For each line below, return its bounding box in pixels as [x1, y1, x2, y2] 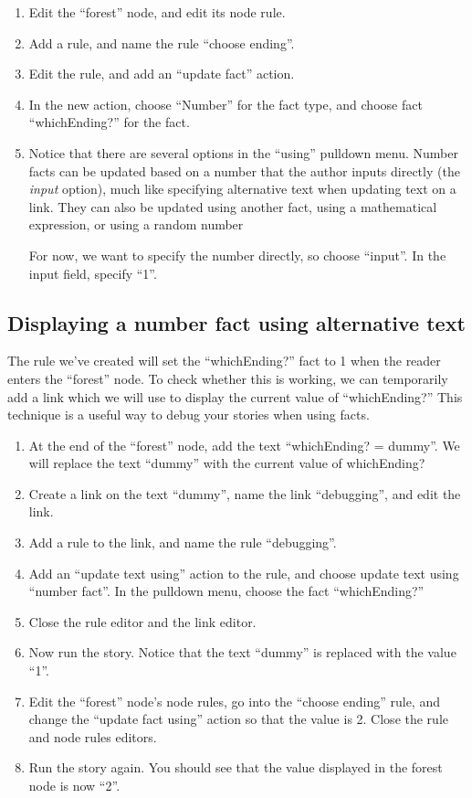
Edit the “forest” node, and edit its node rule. [28, 3, 286, 21]
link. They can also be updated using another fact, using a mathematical [28, 197, 437, 216]
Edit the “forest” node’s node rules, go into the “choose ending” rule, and [28, 691, 440, 710]
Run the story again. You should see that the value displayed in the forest [28, 758, 443, 777]
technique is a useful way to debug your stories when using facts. [7, 405, 370, 424]
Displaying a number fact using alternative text [7, 308, 466, 336]
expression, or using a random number [28, 215, 244, 234]
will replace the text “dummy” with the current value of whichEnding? [28, 453, 425, 473]
